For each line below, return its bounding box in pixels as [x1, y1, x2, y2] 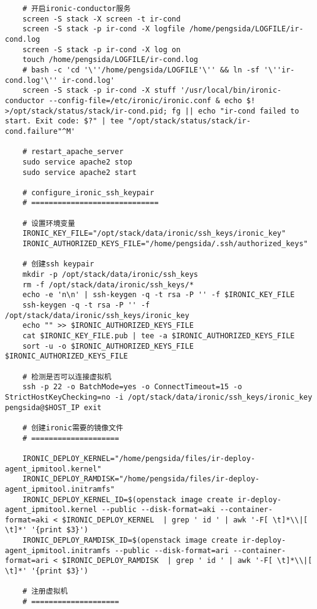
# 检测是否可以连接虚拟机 [22, 372, 112, 381]
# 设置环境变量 [22, 219, 75, 228]
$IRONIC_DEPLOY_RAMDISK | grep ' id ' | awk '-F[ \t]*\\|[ [62, 556, 313, 565]
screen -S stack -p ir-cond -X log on [22, 45, 181, 54]
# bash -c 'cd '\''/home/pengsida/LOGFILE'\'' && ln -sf [22, 65, 260, 74]
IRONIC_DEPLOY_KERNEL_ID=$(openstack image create [22, 495, 234, 504]
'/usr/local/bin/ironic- [180, 86, 282, 95]
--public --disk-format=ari [114, 546, 229, 555]
